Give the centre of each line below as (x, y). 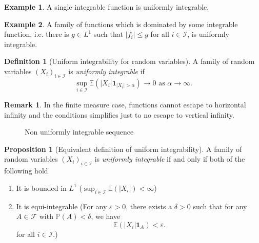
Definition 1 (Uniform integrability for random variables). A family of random (129, 61)
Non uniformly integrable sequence (79, 132)
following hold (26, 171)
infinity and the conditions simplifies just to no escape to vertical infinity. (119, 114)
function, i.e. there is (37, 34)
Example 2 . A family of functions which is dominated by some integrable (121, 24)
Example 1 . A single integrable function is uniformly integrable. (107, 7)
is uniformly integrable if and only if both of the (170, 159)
